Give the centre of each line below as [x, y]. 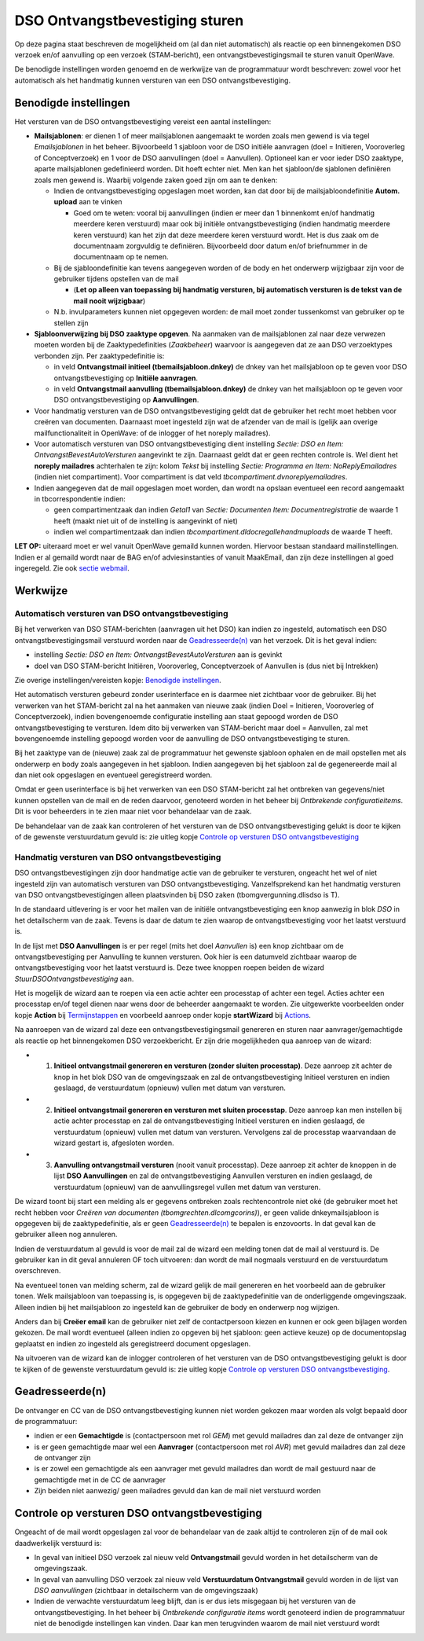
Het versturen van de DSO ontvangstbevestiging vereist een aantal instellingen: [143, 121]
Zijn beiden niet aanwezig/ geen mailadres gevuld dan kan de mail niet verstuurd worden [177, 1491]
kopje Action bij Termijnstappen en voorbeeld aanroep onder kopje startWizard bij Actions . [163, 1015]
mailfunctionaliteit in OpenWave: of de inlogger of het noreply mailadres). [152, 433]
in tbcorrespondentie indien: [80, 498]
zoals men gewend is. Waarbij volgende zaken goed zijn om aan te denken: [156, 180]
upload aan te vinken [88, 202]
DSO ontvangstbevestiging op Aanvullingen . [126, 400]
